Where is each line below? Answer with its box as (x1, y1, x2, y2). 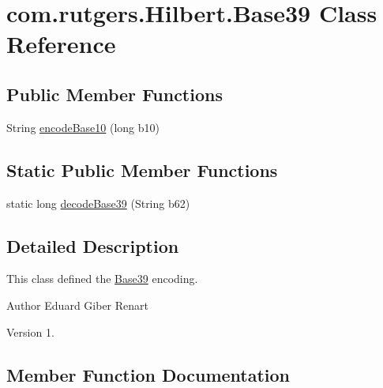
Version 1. (6, 323, 54, 340)
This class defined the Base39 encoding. (6, 270, 198, 287)
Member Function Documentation (6, 362, 291, 386)
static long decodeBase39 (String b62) (6, 194, 190, 211)
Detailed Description (6, 233, 179, 258)
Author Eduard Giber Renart (6, 296, 148, 313)
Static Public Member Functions (6, 157, 278, 182)
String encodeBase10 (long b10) (6, 119, 160, 135)
